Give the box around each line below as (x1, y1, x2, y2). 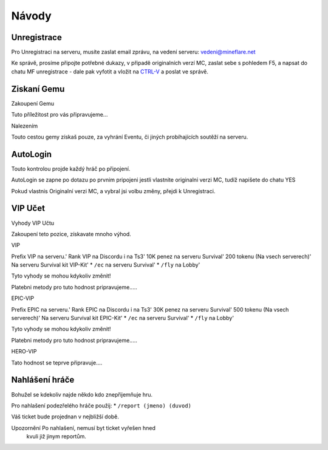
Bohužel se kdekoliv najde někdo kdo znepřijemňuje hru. (11, 390, 153, 398)
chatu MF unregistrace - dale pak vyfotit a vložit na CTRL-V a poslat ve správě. (11, 67, 209, 75)
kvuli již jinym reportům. (26, 433, 86, 440)
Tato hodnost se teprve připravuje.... (11, 359, 103, 366)
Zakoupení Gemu (11, 100, 55, 107)
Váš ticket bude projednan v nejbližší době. (11, 413, 120, 420)
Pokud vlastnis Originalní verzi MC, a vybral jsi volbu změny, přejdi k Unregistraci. (11, 187, 216, 194)
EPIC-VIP (11, 295, 35, 302)
